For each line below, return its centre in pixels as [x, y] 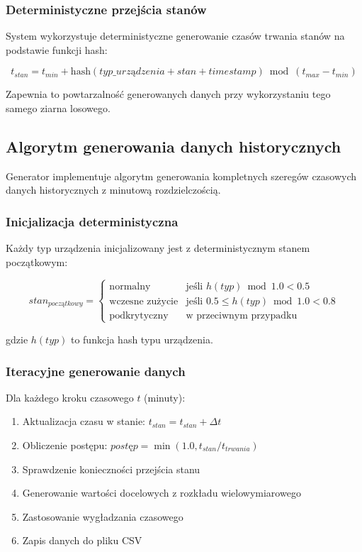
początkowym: [37, 261]
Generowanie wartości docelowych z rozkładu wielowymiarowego [162, 493]
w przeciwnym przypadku [242, 315]
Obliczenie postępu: [65, 445]
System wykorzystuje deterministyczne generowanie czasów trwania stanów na [175, 36]
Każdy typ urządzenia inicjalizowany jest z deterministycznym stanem [158, 248]
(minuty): [165, 397]
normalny [130, 286]
